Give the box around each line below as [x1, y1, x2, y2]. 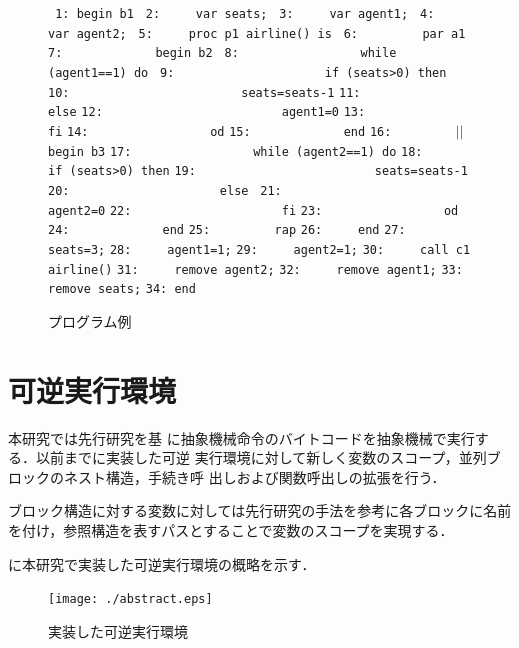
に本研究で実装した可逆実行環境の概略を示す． [8, 553, 316, 574]
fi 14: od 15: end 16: [48, 124, 392, 139]
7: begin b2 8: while [48, 46, 397, 61]
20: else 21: [48, 183, 282, 198]
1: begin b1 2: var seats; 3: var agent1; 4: [55, 7, 435, 21]
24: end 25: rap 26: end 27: [48, 223, 406, 238]
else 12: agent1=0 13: [48, 105, 366, 120]
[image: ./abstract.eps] [48, 592, 213, 607]
